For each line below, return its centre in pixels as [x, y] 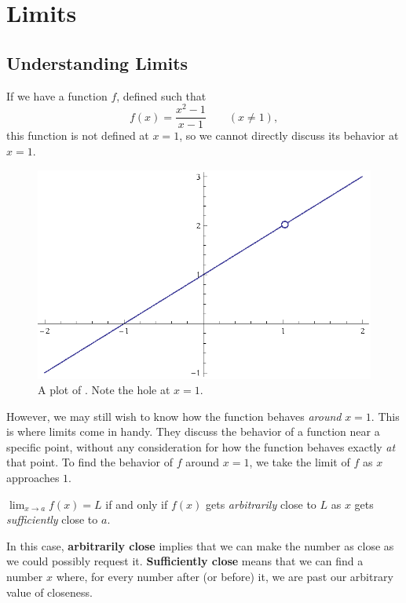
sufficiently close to [52, 519]
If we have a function [57, 95]
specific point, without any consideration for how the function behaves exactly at [201, 446]
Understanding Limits [97, 62]
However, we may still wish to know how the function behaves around [174, 416]
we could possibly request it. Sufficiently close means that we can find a [185, 561]
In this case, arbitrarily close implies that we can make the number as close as [200, 545]
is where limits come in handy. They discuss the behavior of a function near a [193, 431]
